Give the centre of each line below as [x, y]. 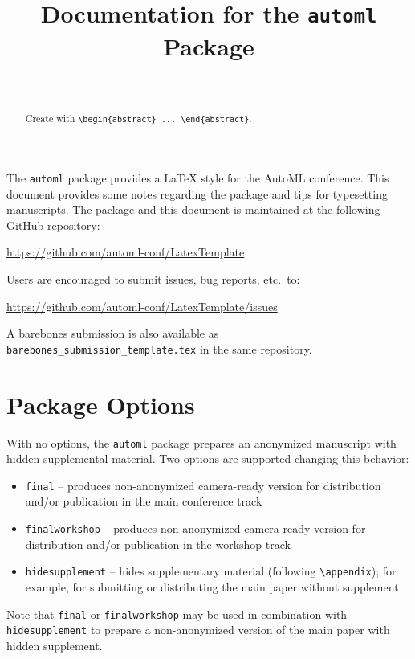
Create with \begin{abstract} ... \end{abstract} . [138, 118]
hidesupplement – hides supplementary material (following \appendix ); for [211, 571]
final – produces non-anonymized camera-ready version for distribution [203, 485]
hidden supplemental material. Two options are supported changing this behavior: [208, 458]
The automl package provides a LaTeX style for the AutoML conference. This [198, 177]
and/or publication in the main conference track [144, 501]
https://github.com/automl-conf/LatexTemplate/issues [142, 306]
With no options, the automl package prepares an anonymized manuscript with [201, 442]
